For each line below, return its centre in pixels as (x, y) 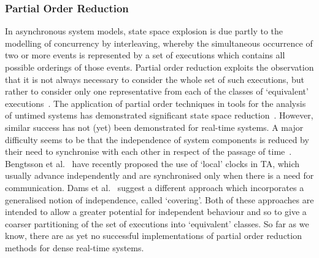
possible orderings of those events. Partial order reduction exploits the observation (159, 67)
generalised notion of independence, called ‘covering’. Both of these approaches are (159, 199)
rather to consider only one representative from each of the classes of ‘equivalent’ (157, 91)
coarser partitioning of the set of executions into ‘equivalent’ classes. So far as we (157, 223)
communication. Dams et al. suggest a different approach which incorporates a (155, 187)
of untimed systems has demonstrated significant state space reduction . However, (159, 115)
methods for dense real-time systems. (75, 247)
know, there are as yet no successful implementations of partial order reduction (153, 236)
